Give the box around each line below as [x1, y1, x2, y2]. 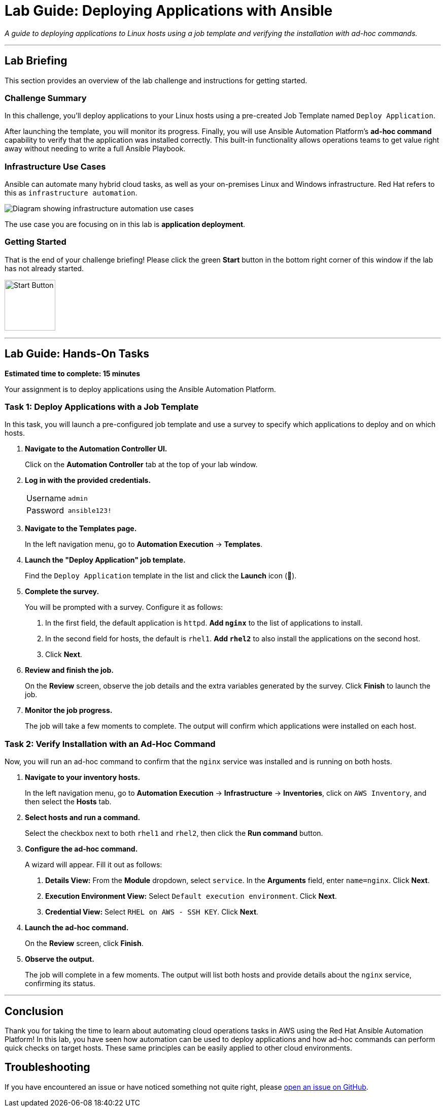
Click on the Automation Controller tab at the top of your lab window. [25, 460, 258, 469]
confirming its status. [25, 979, 95, 988]
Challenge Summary [5, 92, 87, 103]
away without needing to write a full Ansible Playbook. [5, 144, 186, 153]
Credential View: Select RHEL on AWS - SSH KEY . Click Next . [45, 907, 259, 917]
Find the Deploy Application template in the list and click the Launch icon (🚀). [25, 571, 297, 580]
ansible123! [67, 506, 112, 514]
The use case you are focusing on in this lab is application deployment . [5, 220, 246, 229]
